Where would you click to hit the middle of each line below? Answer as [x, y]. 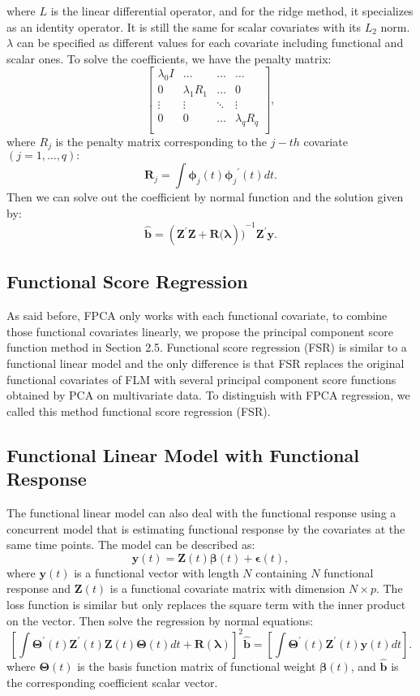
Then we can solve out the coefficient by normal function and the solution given [205, 197]
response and [39, 588]
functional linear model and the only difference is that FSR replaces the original [206, 363]
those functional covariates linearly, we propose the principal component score [200, 331]
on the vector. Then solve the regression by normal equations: [160, 620]
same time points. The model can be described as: [131, 545]
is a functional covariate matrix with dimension [227, 588]
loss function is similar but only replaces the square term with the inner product [206, 604]
